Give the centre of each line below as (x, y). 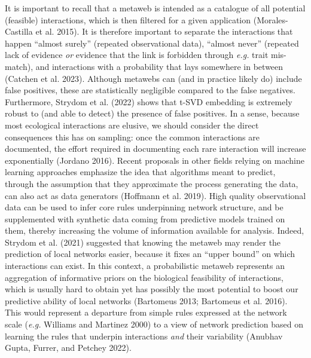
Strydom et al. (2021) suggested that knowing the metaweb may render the (143, 242)
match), (19, 66)
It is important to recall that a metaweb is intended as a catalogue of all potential (155, 8)
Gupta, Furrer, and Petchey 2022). (68, 348)
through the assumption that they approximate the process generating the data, (152, 183)
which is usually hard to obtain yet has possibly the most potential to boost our (152, 289)
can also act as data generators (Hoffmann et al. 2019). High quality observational (155, 195)
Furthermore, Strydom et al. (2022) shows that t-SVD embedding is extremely (149, 101)
